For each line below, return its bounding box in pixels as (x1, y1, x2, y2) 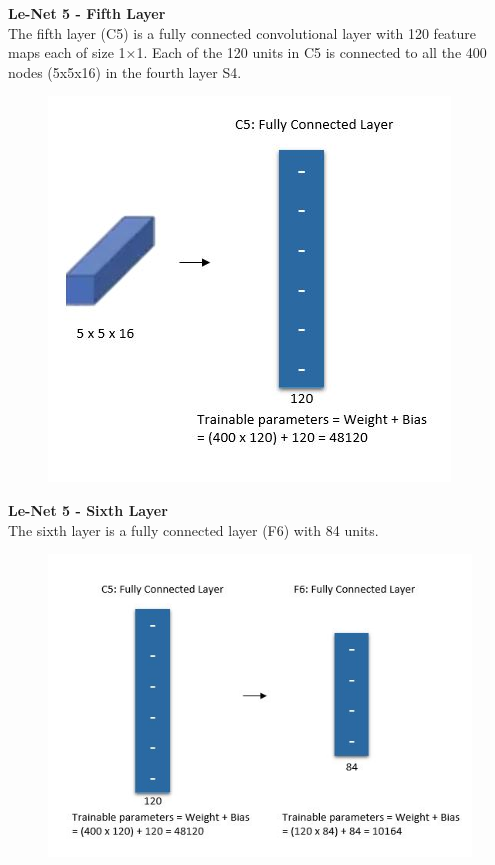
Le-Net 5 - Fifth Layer (8, 3, 166, 23)
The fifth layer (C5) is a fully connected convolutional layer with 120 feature (8, 22, 477, 43)
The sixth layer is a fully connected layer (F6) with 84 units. (8, 519, 379, 540)
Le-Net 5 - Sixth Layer (8, 499, 168, 520)
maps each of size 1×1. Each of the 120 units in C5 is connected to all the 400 (8, 42, 487, 63)
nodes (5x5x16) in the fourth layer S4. (8, 61, 242, 82)
